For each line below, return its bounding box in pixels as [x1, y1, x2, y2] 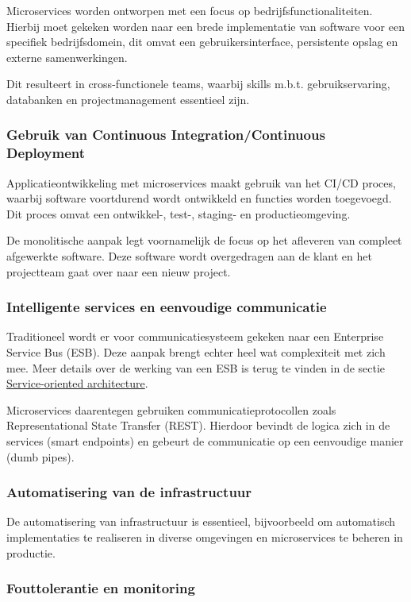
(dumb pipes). [6, 448, 75, 465]
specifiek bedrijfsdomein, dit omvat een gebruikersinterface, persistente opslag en [6, 33, 398, 50]
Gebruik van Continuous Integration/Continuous [6, 125, 325, 145]
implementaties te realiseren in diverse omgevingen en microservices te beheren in [6, 529, 403, 546]
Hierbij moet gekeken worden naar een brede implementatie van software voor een [6, 17, 405, 34]
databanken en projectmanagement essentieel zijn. [6, 91, 250, 107]
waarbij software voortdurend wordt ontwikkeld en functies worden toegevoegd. [6, 190, 392, 206]
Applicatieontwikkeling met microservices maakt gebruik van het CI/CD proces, [6, 174, 396, 191]
